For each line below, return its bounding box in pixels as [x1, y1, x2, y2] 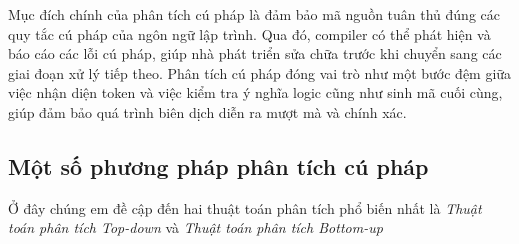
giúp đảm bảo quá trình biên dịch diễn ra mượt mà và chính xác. [8, 101, 407, 122]
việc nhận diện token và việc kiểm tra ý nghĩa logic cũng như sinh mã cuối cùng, [8, 82, 503, 103]
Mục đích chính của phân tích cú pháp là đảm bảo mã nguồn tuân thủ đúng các [8, 4, 500, 24]
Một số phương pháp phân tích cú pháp [8, 150, 429, 181]
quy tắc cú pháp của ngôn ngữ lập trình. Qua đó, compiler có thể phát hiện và [8, 23, 491, 44]
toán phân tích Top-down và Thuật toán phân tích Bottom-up [8, 217, 383, 238]
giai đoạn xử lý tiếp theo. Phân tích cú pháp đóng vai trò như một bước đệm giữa [8, 62, 512, 83]
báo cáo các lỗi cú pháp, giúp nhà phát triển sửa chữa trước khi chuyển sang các [8, 43, 502, 64]
